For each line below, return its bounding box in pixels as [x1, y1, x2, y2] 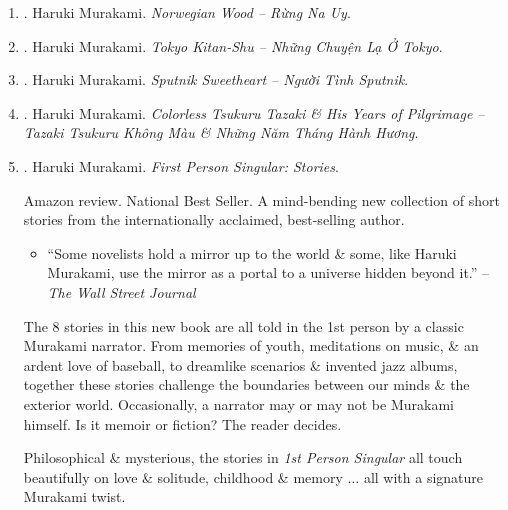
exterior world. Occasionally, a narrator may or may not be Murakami [23, 393, 454, 414]
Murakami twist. [23, 486, 126, 507]
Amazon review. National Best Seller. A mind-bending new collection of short [23, 189, 500, 210]
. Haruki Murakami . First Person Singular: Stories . [23, 155, 339, 176]
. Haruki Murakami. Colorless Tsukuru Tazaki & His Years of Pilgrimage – [23, 102, 485, 123]
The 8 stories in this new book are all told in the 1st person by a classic [23, 315, 464, 336]
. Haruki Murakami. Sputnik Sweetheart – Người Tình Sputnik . [23, 69, 409, 90]
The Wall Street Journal [47, 281, 196, 302]
